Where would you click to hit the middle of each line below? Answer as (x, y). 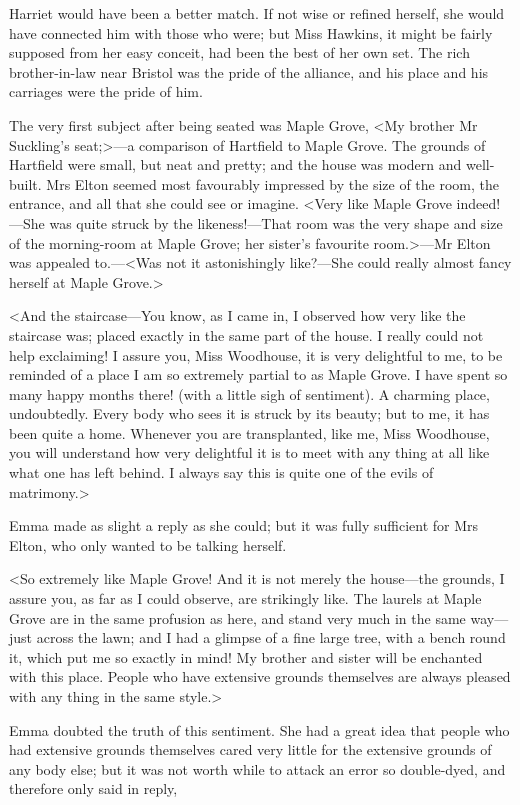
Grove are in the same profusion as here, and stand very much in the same (237, 617)
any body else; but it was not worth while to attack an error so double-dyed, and (257, 768)
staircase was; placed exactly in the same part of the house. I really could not (246, 334)
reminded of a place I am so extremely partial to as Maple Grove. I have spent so (258, 374)
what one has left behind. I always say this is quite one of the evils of (221, 472)
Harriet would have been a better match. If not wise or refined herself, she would (257, 13)
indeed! (478, 203)
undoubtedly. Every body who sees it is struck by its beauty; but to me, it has (249, 413)
